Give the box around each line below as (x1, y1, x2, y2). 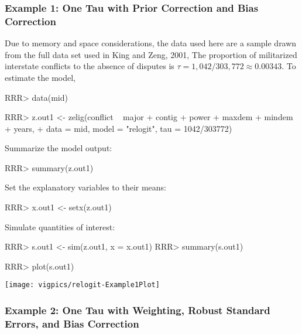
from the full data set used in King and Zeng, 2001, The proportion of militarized (5, 48, 297, 60)
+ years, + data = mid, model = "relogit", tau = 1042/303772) (5, 122, 232, 134)
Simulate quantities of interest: (5, 220, 115, 233)
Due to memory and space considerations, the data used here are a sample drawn (5, 37, 297, 49)
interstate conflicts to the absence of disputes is (5, 60, 174, 72)
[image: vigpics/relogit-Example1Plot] (5, 281, 160, 289)
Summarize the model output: (5, 142, 112, 154)
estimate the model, (5, 71, 76, 83)
